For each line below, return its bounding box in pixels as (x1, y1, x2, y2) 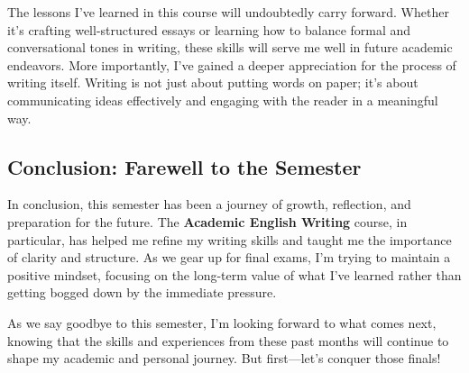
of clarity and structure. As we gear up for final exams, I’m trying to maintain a (7, 248, 451, 267)
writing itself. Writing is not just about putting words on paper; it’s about (7, 73, 418, 92)
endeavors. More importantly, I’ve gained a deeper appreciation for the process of (7, 55, 456, 74)
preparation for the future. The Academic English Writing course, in (7, 212, 408, 231)
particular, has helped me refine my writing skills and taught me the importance (7, 230, 452, 249)
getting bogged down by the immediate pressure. (7, 283, 277, 302)
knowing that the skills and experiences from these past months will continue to (7, 331, 449, 350)
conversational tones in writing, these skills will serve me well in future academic (7, 38, 453, 57)
